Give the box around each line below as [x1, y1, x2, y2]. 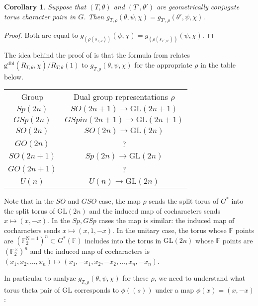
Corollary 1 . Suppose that [4, 1, 86, 11]
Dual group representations [73, 91, 168, 103]
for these [122, 272, 149, 283]
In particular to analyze [4, 272, 76, 283]
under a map [155, 284, 194, 295]
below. [4, 71, 23, 81]
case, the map [98, 196, 141, 206]
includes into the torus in [85, 235, 162, 245]
